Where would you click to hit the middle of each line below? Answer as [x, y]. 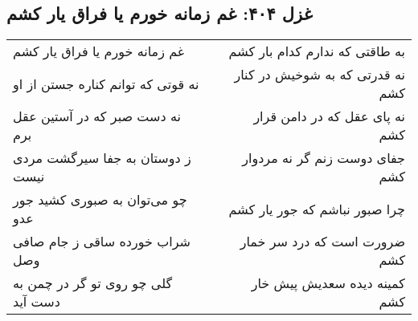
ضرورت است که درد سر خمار [322, 242]
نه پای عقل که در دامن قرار [329, 116]
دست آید [37, 302]
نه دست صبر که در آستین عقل [97, 116]
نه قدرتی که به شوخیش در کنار [320, 75]
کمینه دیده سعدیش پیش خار [328, 283]
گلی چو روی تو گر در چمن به [93, 283]
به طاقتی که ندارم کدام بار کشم [317, 51]
